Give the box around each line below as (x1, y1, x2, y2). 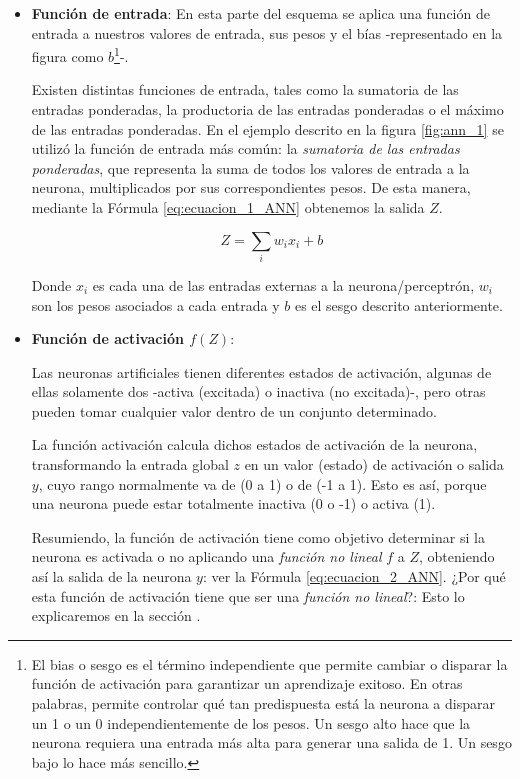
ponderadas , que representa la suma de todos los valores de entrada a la (31, 157, 470, 178)
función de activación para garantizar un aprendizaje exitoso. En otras (31, 673, 463, 694)
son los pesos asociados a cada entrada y (31, 294, 280, 315)
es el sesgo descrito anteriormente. (294, 294, 503, 315)
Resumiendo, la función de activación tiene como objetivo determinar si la (31, 526, 485, 547)
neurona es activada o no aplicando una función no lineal (31, 546, 382, 567)
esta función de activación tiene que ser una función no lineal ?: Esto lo (31, 585, 465, 606)
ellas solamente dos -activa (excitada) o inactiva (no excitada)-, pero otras (31, 381, 486, 402)
